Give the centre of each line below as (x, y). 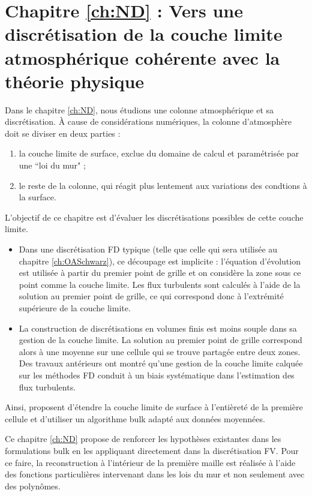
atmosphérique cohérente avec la (142, 57)
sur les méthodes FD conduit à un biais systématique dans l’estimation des (157, 375)
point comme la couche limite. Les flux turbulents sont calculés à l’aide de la (160, 284)
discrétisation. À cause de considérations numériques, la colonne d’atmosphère (148, 121)
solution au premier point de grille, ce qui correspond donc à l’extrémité (151, 296)
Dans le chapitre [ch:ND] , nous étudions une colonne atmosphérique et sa (139, 109)
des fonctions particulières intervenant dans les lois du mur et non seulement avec (155, 474)
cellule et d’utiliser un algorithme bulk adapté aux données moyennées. (135, 418)
